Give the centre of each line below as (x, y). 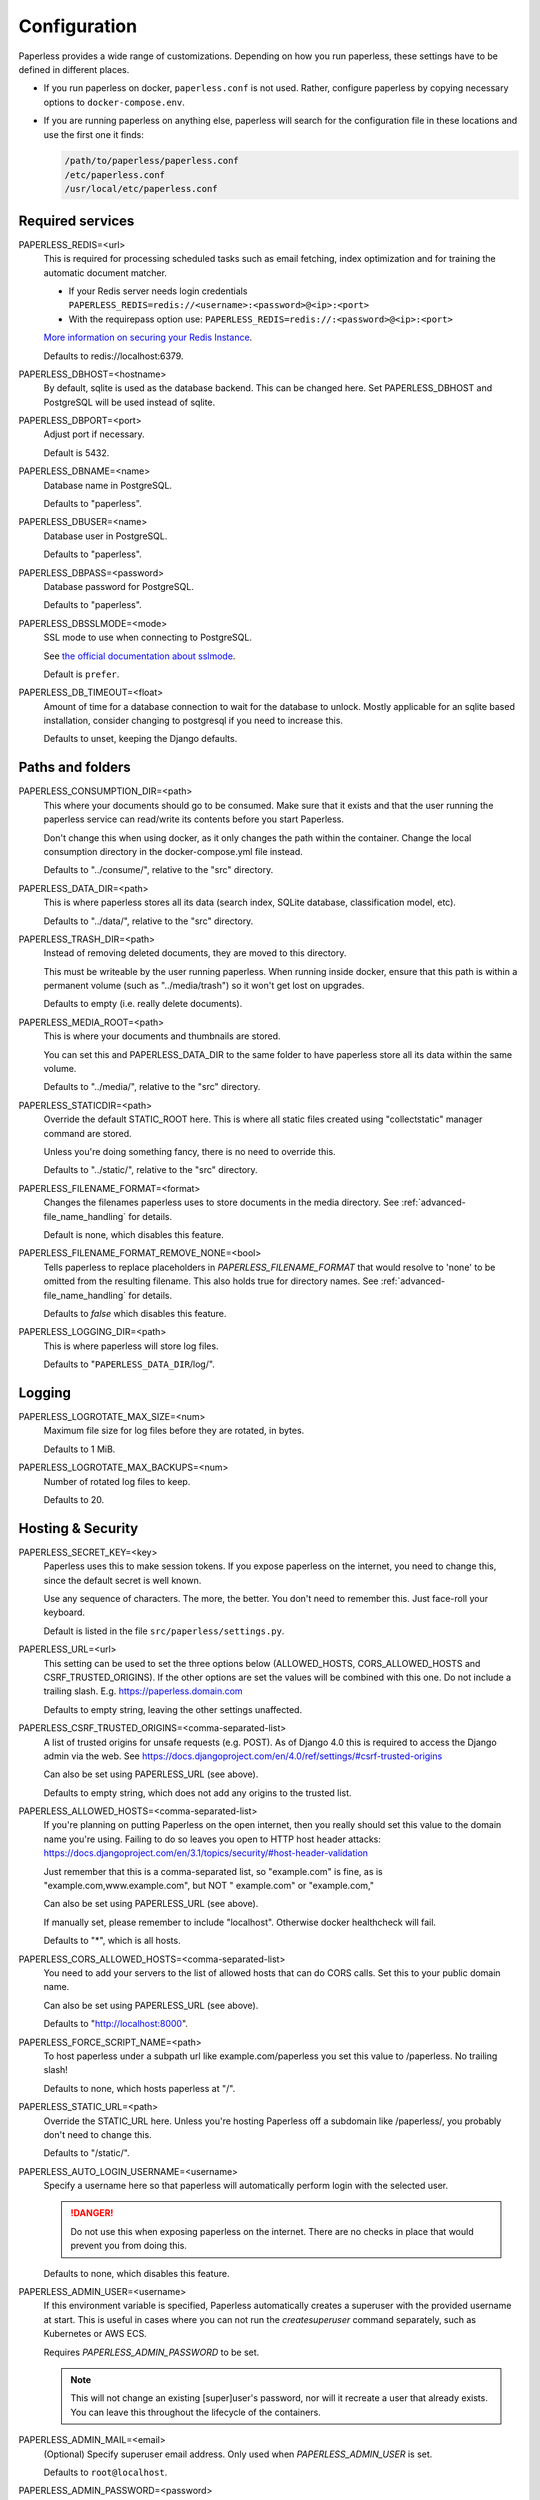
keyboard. (64, 1612)
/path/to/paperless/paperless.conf (151, 161)
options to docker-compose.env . (114, 102)
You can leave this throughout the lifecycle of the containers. (196, 2412)
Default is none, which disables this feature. (133, 1234)
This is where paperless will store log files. (131, 1346)
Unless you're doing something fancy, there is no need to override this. (189, 1151)
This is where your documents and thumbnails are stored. (162, 1036)
